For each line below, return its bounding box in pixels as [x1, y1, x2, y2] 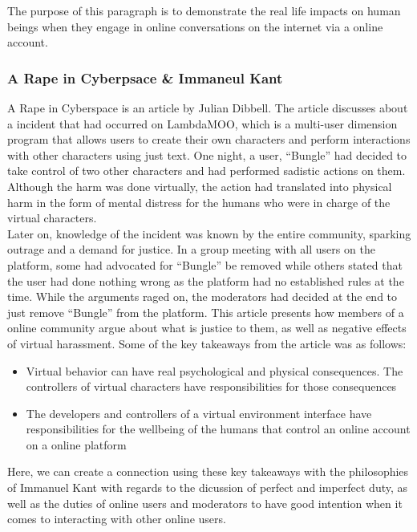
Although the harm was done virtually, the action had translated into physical [7, 177, 392, 194]
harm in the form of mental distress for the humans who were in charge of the [7, 193, 391, 210]
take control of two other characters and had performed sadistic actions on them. [7, 162, 406, 179]
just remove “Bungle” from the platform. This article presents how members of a [7, 303, 404, 320]
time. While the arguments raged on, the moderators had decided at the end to [7, 288, 398, 305]
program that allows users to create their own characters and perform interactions [7, 131, 411, 148]
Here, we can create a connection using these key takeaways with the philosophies [7, 463, 409, 480]
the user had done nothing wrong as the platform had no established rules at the [7, 272, 404, 289]
